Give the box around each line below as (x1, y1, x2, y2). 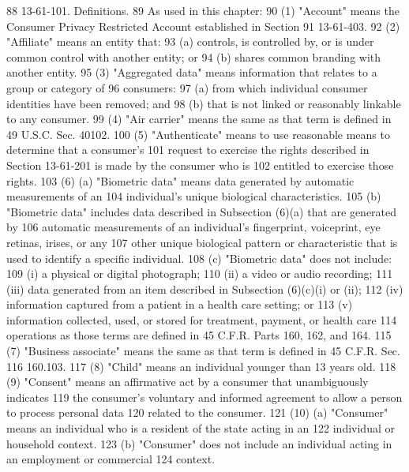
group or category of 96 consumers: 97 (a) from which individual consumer (6, 79, 368, 96)
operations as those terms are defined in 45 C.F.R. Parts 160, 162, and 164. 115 (6, 327, 392, 343)
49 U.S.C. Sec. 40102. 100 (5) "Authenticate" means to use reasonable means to (6, 125, 390, 142)
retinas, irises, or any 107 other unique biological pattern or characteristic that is (6, 234, 398, 250)
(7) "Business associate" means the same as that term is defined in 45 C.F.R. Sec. (6, 343, 400, 359)
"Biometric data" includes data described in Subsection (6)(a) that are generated (6, 203, 397, 219)
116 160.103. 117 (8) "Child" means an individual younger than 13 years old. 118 (6, 358, 396, 374)
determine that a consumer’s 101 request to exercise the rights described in (6, 141, 370, 158)
